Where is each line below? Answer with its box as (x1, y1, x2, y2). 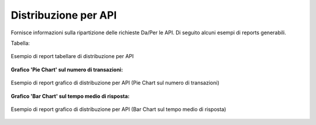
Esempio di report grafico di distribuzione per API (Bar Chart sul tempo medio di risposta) (11, 105, 226, 113)
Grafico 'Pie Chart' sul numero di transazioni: (11, 66, 123, 73)
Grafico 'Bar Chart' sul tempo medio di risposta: (11, 92, 130, 99)
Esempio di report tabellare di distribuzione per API (11, 53, 134, 60)
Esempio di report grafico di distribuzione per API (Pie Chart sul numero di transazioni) (11, 79, 219, 87)
